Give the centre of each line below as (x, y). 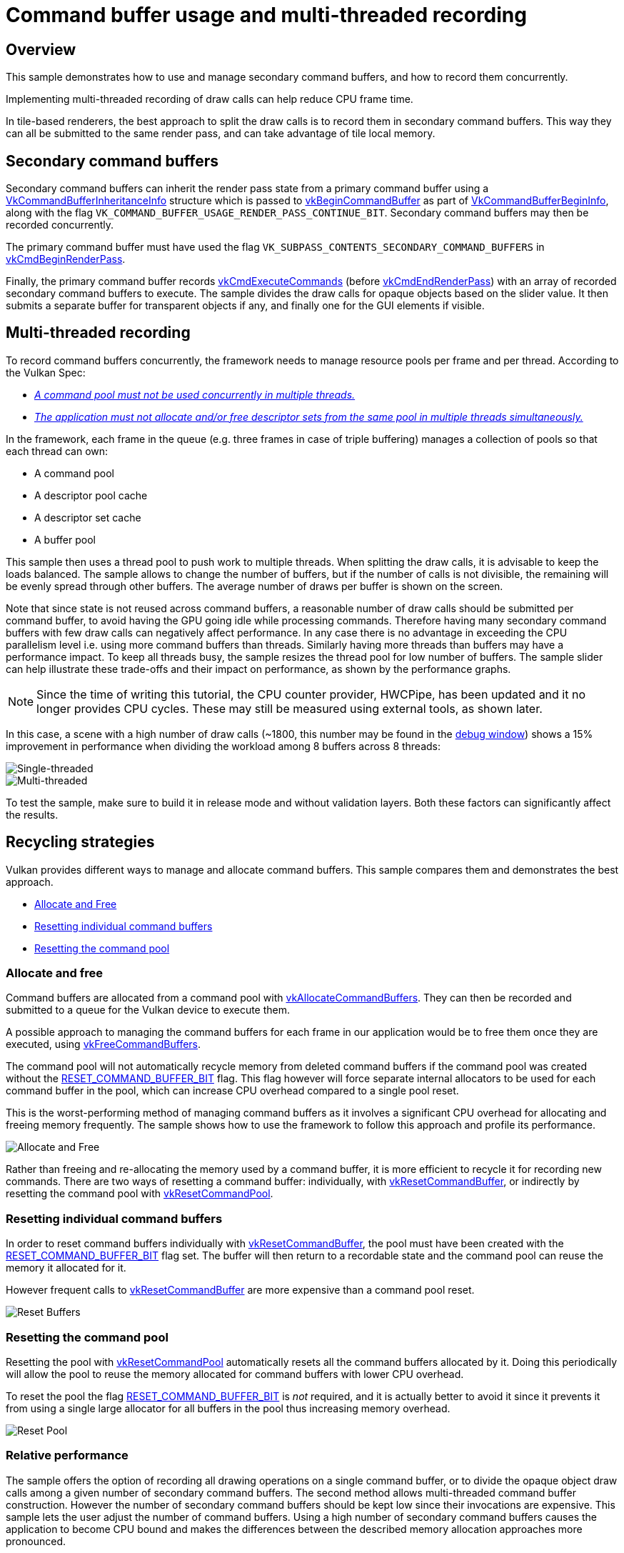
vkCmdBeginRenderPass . (66, 259)
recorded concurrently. (60, 225)
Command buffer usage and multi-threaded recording (266, 15)
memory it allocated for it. (66, 1268)
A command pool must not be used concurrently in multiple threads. (195, 394)
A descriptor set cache (88, 517)
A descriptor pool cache (91, 495)
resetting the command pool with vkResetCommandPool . (140, 1194)
